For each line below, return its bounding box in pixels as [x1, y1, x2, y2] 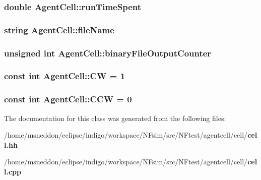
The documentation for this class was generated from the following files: [4, 112, 226, 123]
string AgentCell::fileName [4, 23, 114, 36]
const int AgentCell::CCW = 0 [4, 93, 132, 105]
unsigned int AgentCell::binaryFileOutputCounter [4, 46, 212, 59]
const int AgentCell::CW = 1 [4, 70, 125, 82]
